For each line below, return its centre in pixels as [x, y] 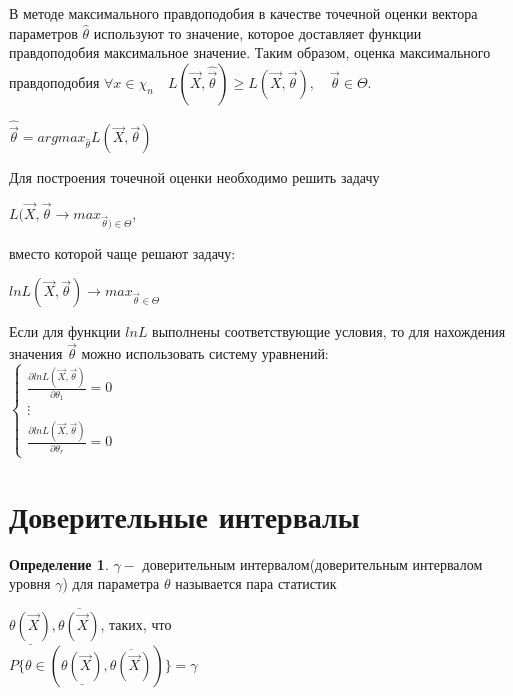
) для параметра [111, 583]
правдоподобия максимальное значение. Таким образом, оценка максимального [250, 52]
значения [36, 353]
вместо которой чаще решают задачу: [122, 252]
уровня [30, 583]
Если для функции [65, 331]
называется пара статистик [256, 583]
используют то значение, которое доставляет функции [257, 32]
